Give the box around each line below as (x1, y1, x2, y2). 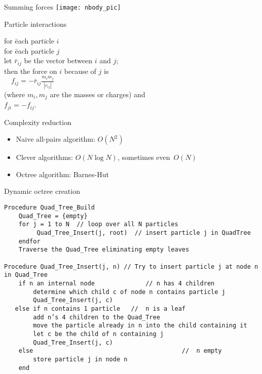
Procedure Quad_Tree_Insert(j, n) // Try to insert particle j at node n (4, 263, 258, 270)
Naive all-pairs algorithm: (16, 134, 95, 144)
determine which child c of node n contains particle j (33, 288, 226, 296)
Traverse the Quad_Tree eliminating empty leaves (18, 246, 190, 254)
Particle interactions (4, 18, 67, 29)
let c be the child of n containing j (33, 330, 164, 338)
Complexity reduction (4, 116, 71, 127)
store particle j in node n (33, 355, 128, 363)
